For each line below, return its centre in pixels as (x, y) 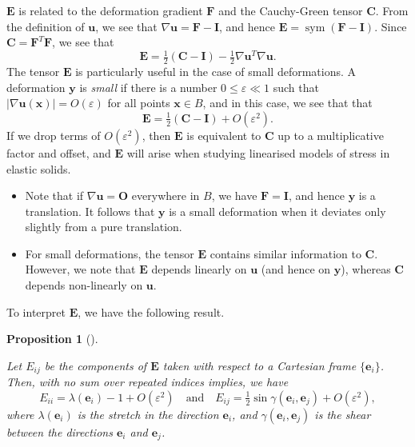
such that (296, 87)
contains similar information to (285, 253)
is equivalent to (224, 135)
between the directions (60, 431)
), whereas (366, 269)
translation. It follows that (90, 211)
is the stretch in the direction (148, 414)
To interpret (36, 311)
